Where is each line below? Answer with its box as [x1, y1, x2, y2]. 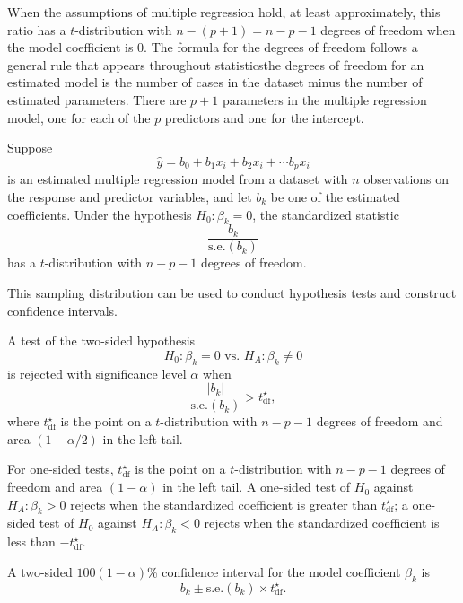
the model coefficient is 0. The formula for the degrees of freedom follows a [7, 38, 418, 57]
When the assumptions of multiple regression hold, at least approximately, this [7, 3, 441, 21]
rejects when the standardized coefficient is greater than [70, 494, 378, 513]
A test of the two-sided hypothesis [7, 331, 196, 350]
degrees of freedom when [320, 20, 456, 39]
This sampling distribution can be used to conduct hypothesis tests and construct [7, 284, 457, 302]
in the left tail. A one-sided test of [162, 477, 351, 496]
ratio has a [7, 20, 66, 39]
